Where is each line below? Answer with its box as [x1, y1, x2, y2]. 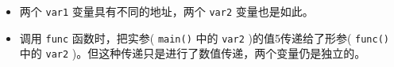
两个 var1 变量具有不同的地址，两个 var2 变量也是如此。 [19, 3, 314, 19]
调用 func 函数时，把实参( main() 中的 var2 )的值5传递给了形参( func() [19, 29, 389, 46]
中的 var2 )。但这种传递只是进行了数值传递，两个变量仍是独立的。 [19, 45, 366, 61]
